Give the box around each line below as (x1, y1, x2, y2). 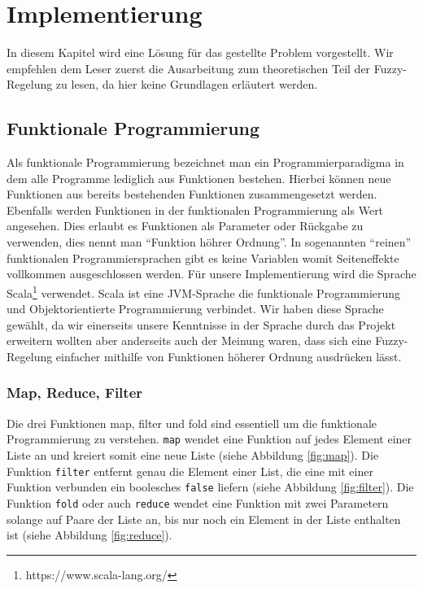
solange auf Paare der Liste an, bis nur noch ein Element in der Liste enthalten (7, 510, 401, 527)
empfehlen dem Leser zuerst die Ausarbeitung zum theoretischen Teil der (7, 59, 371, 76)
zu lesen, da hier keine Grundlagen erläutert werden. (55, 76, 318, 93)
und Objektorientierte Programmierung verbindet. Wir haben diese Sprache (7, 300, 384, 317)
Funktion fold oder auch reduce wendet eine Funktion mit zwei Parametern (7, 494, 389, 511)
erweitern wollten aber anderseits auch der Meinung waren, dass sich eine (7, 332, 372, 349)
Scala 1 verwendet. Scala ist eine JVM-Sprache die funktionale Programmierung (7, 281, 401, 301)
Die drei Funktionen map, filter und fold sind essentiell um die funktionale (7, 414, 377, 431)
